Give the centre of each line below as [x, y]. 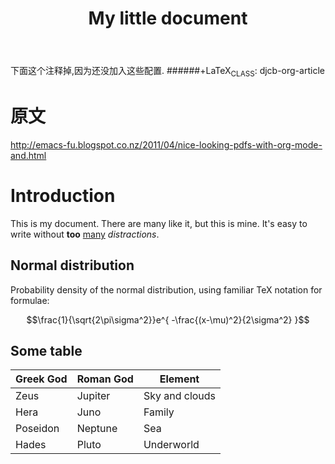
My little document [168, 18]
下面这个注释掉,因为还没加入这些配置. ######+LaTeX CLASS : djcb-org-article [167, 72]
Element [179, 379]
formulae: [30, 300]
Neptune [97, 429]
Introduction [63, 196]
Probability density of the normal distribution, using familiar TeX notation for [166, 289]
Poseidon [37, 429]
